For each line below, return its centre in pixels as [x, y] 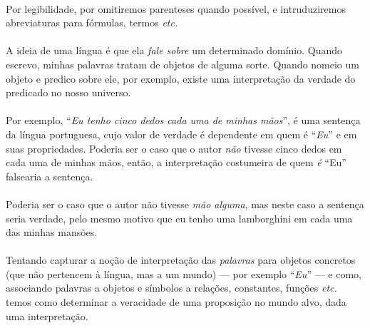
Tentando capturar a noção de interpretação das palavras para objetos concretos [181, 260]
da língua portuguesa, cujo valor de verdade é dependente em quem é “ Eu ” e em [181, 134]
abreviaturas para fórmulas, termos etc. [92, 22]
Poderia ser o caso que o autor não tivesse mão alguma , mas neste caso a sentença [185, 204]
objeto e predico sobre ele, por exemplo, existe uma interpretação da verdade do [181, 78]
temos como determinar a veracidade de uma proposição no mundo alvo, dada [176, 302]
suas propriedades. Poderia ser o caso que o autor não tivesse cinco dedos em [174, 148]
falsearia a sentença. [50, 176]
